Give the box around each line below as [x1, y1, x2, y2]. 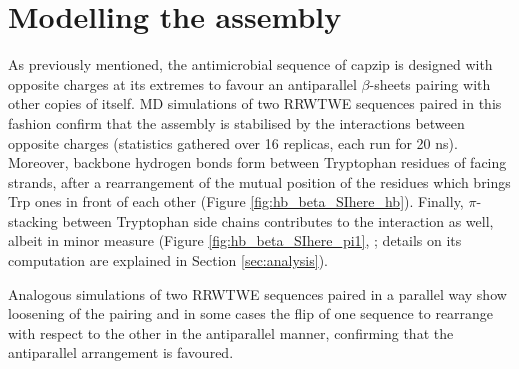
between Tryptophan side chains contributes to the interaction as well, [62, 210, 494, 231]
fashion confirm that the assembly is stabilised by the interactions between [8, 112, 465, 133]
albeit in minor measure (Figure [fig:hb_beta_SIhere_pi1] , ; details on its [8, 230, 462, 251]
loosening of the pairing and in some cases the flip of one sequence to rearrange [8, 303, 494, 324]
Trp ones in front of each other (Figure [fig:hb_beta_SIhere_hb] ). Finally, [8, 191, 464, 212]
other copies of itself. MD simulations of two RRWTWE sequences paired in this [8, 93, 502, 114]
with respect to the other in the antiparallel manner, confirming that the [8, 322, 454, 343]
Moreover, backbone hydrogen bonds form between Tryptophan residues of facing [8, 152, 507, 173]
